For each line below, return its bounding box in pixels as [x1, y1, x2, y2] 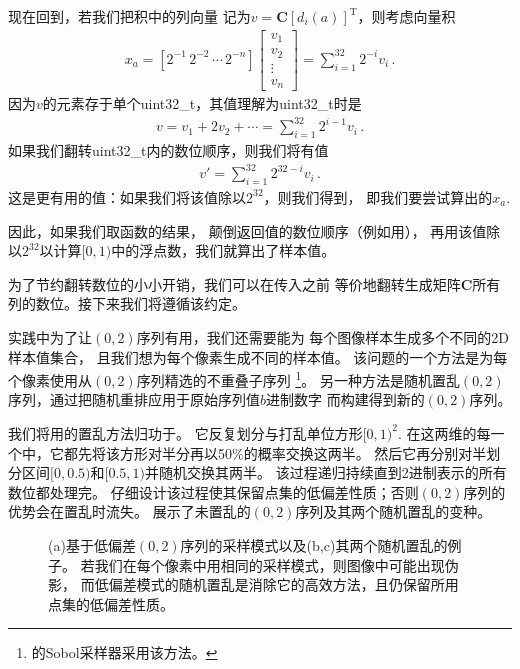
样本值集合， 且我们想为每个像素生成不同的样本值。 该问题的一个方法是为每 [8, 346, 508, 367]
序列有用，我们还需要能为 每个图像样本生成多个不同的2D [136, 326, 510, 347]
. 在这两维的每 [397, 422, 491, 443]
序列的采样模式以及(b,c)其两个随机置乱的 [180, 534, 448, 555]
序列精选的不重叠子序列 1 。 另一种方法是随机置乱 [136, 367, 460, 390]
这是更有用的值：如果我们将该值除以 [8, 186, 246, 207]
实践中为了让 [8, 326, 92, 347]
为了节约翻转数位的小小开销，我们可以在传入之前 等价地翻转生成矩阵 [8, 273, 461, 294]
